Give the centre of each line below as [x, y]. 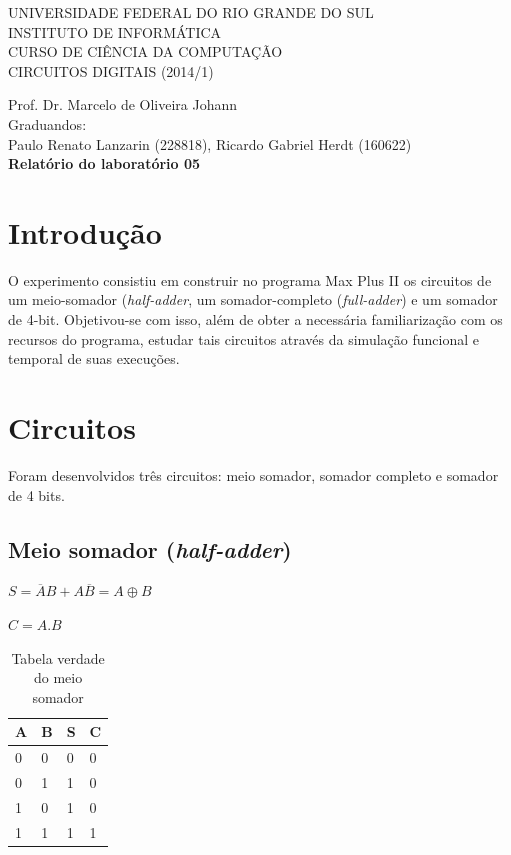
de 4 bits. [36, 494]
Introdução [85, 231]
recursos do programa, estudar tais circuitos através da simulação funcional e [243, 338]
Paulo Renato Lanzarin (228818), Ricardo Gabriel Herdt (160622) [210, 143]
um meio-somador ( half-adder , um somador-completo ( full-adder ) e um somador [253, 299]
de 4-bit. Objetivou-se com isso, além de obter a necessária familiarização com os [255, 319]
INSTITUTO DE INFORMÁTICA [115, 31]
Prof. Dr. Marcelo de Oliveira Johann [123, 104]
